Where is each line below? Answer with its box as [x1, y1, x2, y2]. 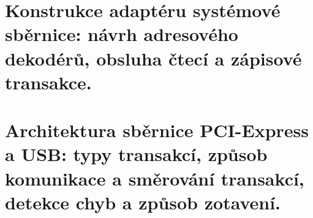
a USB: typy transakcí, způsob [5, 141, 268, 167]
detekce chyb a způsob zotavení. [5, 189, 281, 214]
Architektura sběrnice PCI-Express [5, 118, 309, 143]
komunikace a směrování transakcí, [5, 165, 304, 190]
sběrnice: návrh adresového [5, 21, 238, 47]
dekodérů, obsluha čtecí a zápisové [5, 45, 302, 70]
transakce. [5, 69, 92, 94]
